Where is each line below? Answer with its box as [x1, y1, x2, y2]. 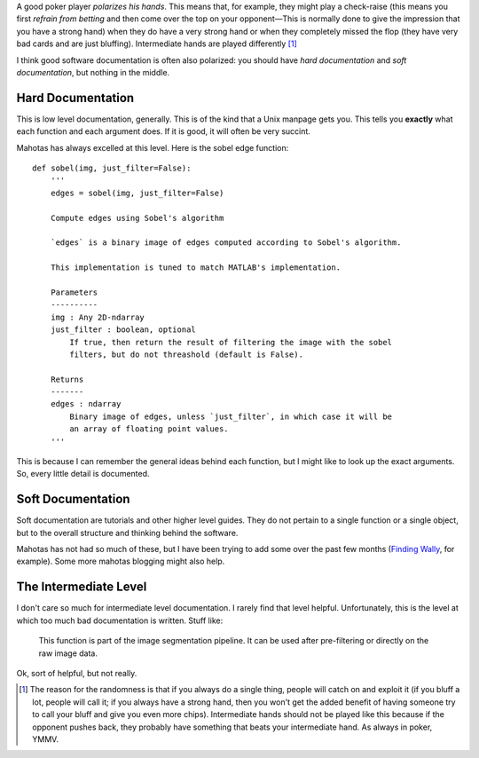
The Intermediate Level [16, 580, 147, 595]
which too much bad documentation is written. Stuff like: [16, 615, 224, 626]
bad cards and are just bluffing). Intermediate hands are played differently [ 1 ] [16, 38, 297, 49]
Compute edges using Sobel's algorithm [50, 213, 224, 223]
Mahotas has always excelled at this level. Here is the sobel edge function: [16, 142, 289, 153]
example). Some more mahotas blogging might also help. [16, 556, 225, 567]
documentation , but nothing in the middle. [16, 67, 170, 77]
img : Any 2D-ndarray [50, 312, 145, 322]
